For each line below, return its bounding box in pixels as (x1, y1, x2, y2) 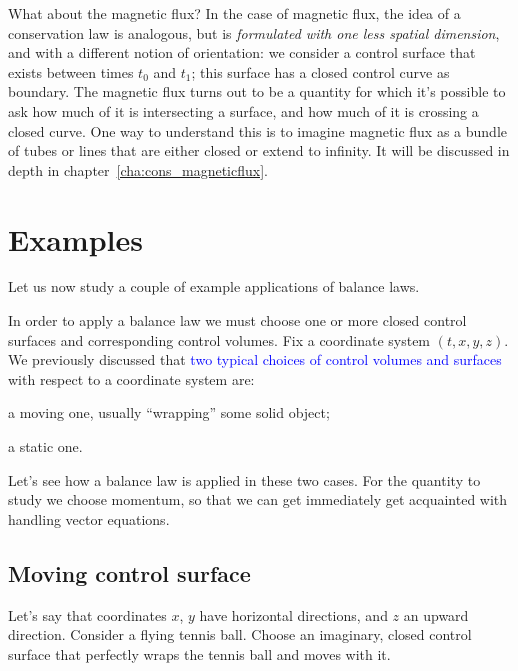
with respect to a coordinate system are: (8, 368, 255, 389)
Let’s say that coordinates (8, 604, 167, 625)
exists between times (8, 61, 134, 82)
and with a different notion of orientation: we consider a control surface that (8, 42, 476, 63)
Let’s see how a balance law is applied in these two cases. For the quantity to (8, 469, 481, 490)
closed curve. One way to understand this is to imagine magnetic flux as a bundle (8, 120, 507, 141)
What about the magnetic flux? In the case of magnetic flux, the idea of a (8, 3, 461, 23)
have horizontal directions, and (199, 604, 388, 625)
